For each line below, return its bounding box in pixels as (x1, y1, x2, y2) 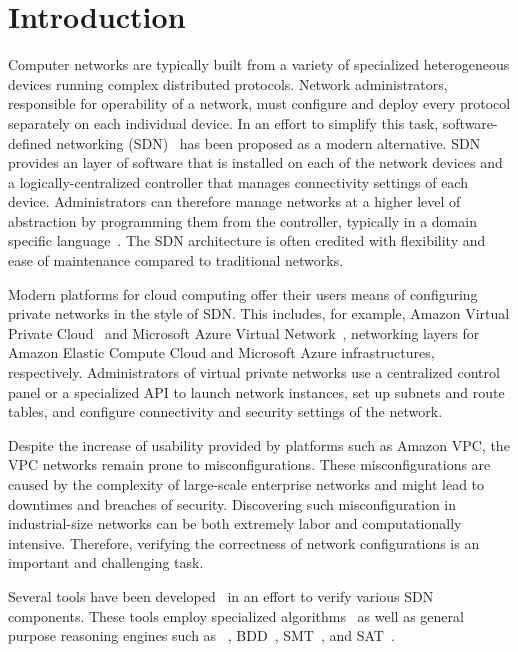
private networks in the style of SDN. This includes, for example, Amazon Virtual (8, 303, 510, 324)
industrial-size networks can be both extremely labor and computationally (8, 513, 462, 534)
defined (8, 132, 52, 153)
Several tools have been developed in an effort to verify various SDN (8, 585, 434, 606)
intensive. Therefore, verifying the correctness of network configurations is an (8, 532, 480, 553)
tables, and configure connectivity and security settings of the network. (8, 401, 443, 422)
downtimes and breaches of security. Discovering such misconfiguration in (8, 493, 457, 514)
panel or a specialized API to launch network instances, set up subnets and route (8, 381, 505, 402)
